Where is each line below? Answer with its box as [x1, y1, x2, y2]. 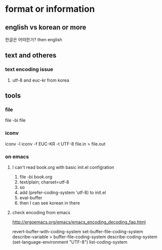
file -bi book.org [19, 174, 53, 180]
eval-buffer [19, 194, 43, 200]
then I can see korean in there [19, 200, 80, 206]
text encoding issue [5, 66, 54, 73]
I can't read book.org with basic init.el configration [12, 164, 114, 170]
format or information [5, 3, 95, 15]
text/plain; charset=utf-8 [19, 179, 70, 185]
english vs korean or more [5, 23, 86, 31]
